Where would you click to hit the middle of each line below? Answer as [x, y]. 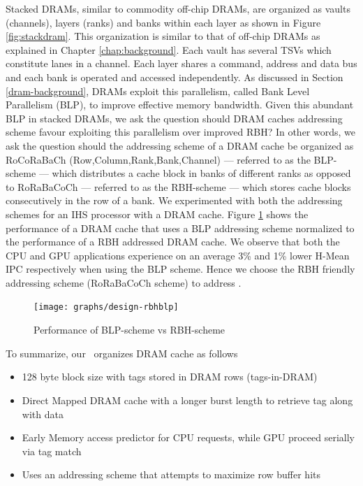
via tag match [52, 451]
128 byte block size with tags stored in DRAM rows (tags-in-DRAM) [170, 377]
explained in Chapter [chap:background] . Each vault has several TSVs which [169, 49]
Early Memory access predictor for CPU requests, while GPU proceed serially [188, 437]
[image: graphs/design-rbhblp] [106, 307]
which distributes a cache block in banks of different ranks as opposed [201, 173]
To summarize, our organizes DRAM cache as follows [122, 353]
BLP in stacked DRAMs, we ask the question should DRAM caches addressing [174, 118]
